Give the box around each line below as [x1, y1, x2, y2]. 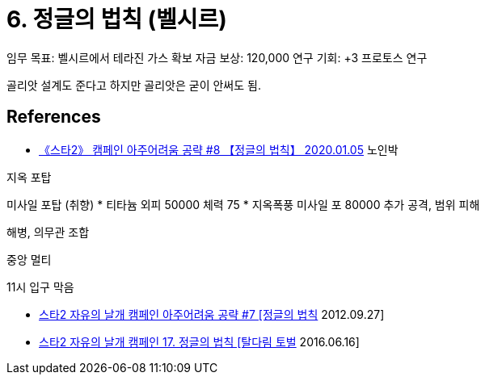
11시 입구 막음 [6, 279, 74, 294]
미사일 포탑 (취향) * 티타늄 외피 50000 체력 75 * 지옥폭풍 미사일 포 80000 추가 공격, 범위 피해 [6, 197, 480, 211]
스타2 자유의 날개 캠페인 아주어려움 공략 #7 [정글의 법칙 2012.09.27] [39, 307, 385, 321]
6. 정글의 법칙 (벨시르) [6, 6, 227, 33]
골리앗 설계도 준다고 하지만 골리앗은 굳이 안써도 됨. [6, 77, 261, 92]
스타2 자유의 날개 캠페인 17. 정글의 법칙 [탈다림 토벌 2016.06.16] [39, 334, 360, 349]
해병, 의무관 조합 [6, 224, 90, 239]
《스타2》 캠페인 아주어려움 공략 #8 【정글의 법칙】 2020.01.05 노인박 [39, 142, 399, 157]
